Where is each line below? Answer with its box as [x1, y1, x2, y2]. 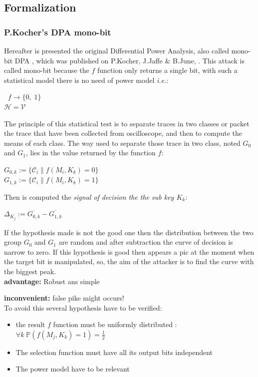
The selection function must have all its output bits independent [15, 347, 213, 357]
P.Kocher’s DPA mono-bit [4, 25, 111, 38]
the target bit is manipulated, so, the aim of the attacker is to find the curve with [4, 256, 254, 267]
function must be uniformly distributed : [53, 319, 177, 330]
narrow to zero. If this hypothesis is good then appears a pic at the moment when [4, 246, 255, 257]
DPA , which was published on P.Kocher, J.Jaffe [14, 55, 163, 65]
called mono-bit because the [4, 65, 89, 75]
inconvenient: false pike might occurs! [4, 293, 124, 303]
